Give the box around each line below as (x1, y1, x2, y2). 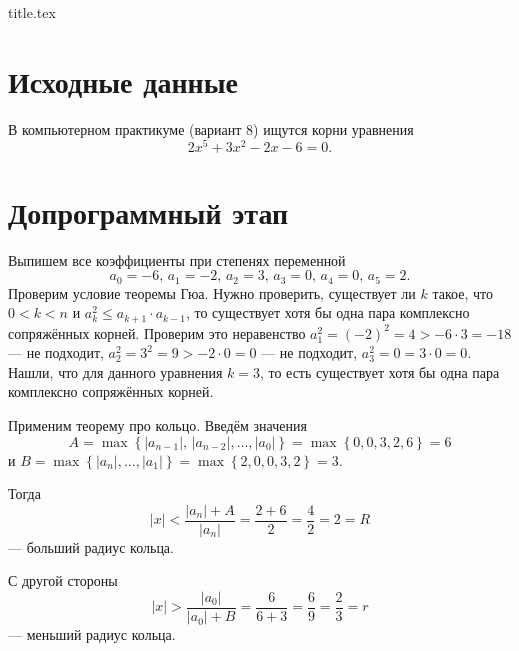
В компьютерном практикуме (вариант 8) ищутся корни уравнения (8, 118, 414, 139)
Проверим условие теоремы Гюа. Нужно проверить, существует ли (8, 282, 416, 303)
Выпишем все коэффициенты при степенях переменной (8, 249, 346, 270)
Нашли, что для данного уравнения (8, 361, 223, 382)
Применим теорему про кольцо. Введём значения (8, 414, 307, 435)
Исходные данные (8, 60, 238, 101)
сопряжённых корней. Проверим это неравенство (8, 322, 306, 343)
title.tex (8, 2, 56, 22)
